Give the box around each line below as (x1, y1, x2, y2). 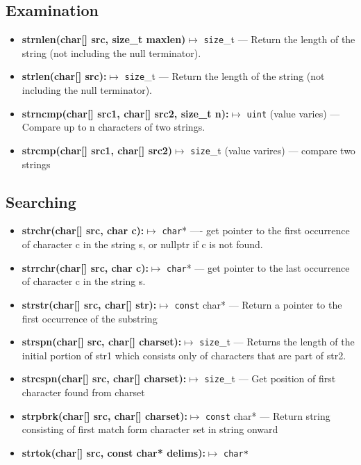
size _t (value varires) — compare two (190, 142, 355, 157)
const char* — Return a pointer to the (174, 297, 342, 311)
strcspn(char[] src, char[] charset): (22, 371, 187, 386)
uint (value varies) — (246, 106, 340, 120)
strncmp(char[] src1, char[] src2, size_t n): (22, 106, 229, 120)
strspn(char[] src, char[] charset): (22, 334, 182, 349)
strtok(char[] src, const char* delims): (22, 445, 205, 459)
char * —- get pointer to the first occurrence (162, 223, 350, 238)
